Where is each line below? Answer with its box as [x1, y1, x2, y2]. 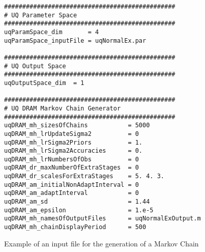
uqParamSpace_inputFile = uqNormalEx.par [4, 37, 147, 44]
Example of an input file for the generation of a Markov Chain [4, 238, 199, 248]
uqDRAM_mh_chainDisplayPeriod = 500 [4, 223, 147, 231]
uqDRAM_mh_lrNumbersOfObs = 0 [4, 155, 139, 163]
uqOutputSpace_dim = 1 [4, 79, 84, 87]
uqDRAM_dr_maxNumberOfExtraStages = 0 [4, 164, 139, 172]
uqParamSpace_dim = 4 [4, 28, 99, 36]
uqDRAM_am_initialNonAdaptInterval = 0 [4, 181, 139, 188]
